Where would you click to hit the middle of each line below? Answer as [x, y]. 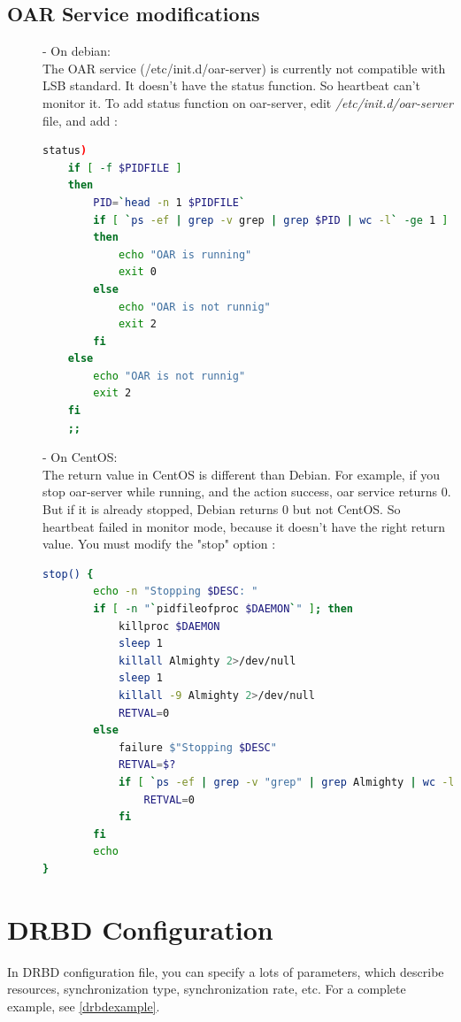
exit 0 [137, 272]
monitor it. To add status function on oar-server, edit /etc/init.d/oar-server [248, 102]
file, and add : [80, 120]
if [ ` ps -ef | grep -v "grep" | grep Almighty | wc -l [286, 782]
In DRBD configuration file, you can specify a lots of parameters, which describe [226, 971]
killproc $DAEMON [169, 626]
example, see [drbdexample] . [84, 1006]
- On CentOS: [80, 457]
